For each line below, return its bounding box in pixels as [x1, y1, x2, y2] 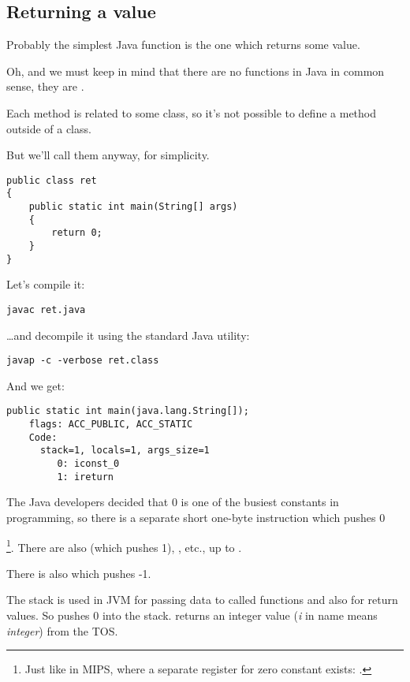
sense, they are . [6, 78, 84, 95]
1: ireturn [57, 471, 114, 483]
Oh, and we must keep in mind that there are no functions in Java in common [6, 62, 385, 79]
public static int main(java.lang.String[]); [6, 405, 249, 417]
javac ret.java [6, 304, 86, 315]
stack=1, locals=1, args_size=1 [39, 445, 210, 457]
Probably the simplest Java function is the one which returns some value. [6, 36, 360, 53]
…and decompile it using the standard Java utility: [6, 326, 250, 343]
